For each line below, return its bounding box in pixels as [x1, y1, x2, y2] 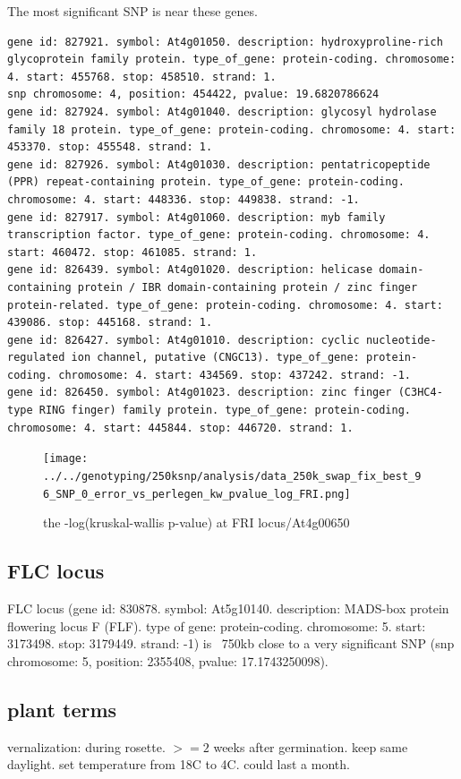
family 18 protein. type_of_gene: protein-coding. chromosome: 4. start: [7, 123, 457, 136]
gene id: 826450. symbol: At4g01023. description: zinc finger [7, 386, 392, 399]
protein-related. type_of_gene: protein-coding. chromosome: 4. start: [7, 298, 443, 312]
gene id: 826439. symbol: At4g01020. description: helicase [7, 263, 373, 277]
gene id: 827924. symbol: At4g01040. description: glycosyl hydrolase [7, 105, 437, 118]
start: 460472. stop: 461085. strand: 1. [7, 245, 258, 259]
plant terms [7, 695, 117, 723]
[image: [43, 452, 89, 466]
